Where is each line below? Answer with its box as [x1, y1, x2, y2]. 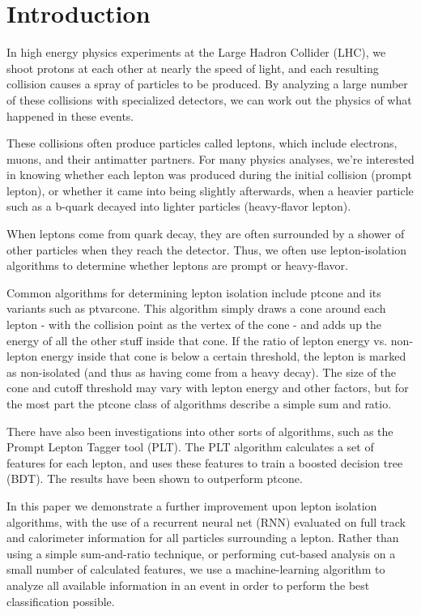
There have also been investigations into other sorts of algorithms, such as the [6, 422, 393, 439]
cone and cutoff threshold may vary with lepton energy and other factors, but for [6, 379, 409, 396]
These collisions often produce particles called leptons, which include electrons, [6, 135, 398, 152]
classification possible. [6, 592, 115, 609]
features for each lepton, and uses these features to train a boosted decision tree [6, 454, 403, 471]
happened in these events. [6, 107, 134, 124]
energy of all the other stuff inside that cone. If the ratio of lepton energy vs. [6, 331, 388, 348]
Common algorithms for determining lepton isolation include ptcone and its [6, 284, 381, 301]
